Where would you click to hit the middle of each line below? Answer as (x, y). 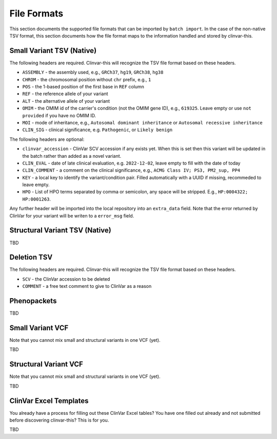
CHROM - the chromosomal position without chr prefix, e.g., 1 (87, 79)
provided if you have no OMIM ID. (59, 115)
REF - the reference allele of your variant (65, 94)
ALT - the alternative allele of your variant (66, 101)
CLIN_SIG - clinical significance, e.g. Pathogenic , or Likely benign (97, 130)
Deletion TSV (31, 257)
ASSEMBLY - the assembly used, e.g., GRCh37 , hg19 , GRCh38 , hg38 (93, 72)
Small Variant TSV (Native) (53, 51)
